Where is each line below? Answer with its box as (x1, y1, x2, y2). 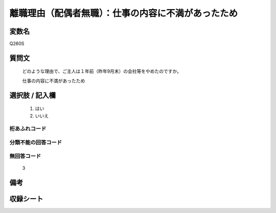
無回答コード (9, 152, 41, 159)
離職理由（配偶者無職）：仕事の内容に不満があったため (9, 8, 238, 19)
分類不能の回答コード (9, 139, 62, 146)
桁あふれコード (9, 125, 47, 132)
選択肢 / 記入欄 (9, 91, 56, 99)
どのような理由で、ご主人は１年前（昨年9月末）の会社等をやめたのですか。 (22, 68, 181, 74)
